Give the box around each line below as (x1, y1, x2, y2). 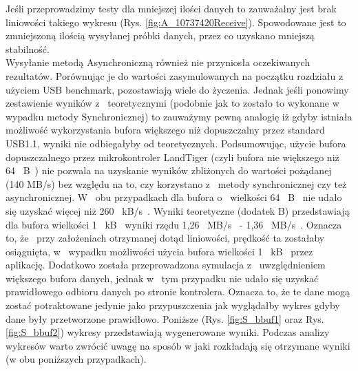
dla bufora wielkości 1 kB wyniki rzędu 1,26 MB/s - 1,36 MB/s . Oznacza (6, 217, 342, 231)
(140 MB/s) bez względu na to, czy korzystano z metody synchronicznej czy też (6, 176, 347, 191)
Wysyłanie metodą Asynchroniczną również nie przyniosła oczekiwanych (6, 55, 310, 70)
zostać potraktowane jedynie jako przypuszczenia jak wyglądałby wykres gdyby (6, 298, 340, 312)
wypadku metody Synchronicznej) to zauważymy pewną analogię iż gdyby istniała (6, 109, 352, 123)
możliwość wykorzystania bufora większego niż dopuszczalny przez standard (6, 123, 325, 137)
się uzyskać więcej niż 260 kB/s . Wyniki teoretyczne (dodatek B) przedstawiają (6, 203, 350, 218)
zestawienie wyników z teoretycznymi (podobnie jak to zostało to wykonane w (6, 96, 339, 110)
